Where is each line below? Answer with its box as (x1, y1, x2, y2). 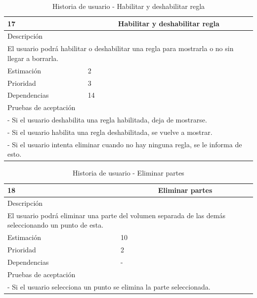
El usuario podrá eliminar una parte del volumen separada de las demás (7, 210, 225, 220)
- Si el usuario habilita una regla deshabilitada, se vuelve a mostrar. (7, 126, 213, 137)
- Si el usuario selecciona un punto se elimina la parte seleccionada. (7, 281, 211, 292)
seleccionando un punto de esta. (7, 220, 104, 230)
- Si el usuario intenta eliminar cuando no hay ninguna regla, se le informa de (7, 139, 242, 149)
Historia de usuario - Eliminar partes (73, 168, 184, 178)
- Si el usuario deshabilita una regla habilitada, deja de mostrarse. (7, 115, 207, 125)
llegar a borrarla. (7, 53, 59, 63)
